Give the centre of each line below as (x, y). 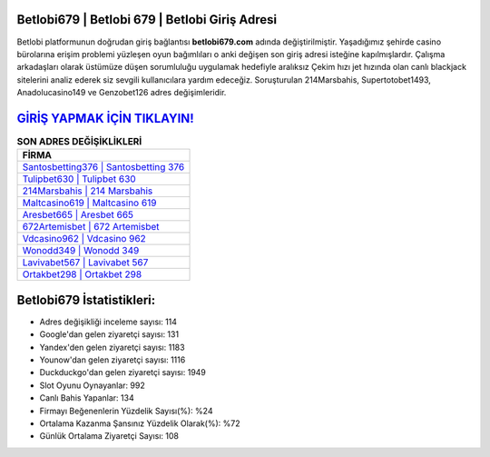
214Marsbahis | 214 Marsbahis (88, 191)
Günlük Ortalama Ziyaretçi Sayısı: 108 (109, 436)
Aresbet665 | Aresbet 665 (78, 215)
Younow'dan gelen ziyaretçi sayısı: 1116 (113, 360)
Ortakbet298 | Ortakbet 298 (82, 274)
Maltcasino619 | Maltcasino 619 (89, 203)
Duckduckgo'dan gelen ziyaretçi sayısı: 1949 (122, 373)
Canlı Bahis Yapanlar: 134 (87, 398)
